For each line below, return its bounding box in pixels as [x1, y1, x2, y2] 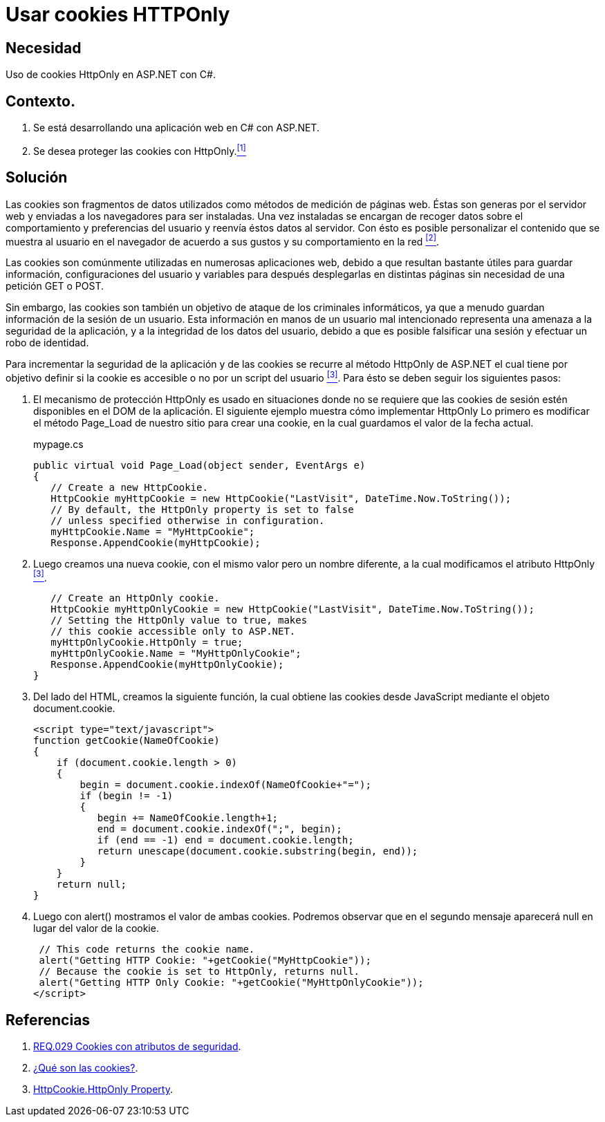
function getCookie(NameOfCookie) [33, 735, 220, 747]
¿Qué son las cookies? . [33, 1062, 138, 1074]
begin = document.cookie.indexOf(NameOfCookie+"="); [80, 779, 371, 791]
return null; [56, 879, 127, 890]
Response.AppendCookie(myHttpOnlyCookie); [50, 659, 284, 671]
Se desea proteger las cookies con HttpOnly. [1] [33, 143, 246, 157]
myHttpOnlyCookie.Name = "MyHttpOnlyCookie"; [50, 648, 301, 660]
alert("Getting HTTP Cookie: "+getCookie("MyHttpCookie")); [39, 955, 371, 966]
